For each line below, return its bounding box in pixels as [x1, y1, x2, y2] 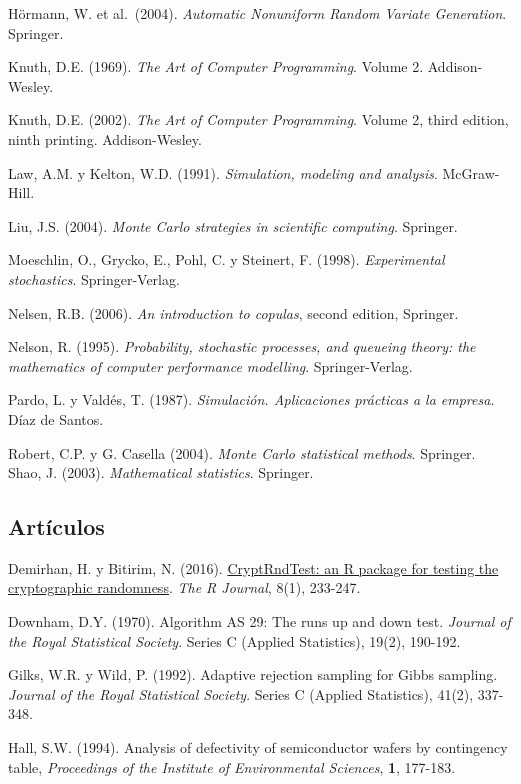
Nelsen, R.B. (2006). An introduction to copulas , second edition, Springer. [8, 302, 459, 323]
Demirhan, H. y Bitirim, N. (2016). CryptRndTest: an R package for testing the [8, 557, 499, 578]
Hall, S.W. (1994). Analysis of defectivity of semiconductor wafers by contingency [8, 737, 508, 758]
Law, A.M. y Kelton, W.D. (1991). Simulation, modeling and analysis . [8, 162, 438, 183]
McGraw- [442, 162, 500, 183]
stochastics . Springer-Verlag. [8, 268, 180, 289]
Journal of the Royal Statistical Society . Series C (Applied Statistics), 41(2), [8, 683, 474, 704]
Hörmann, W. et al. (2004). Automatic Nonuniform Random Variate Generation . [8, 3, 507, 23]
